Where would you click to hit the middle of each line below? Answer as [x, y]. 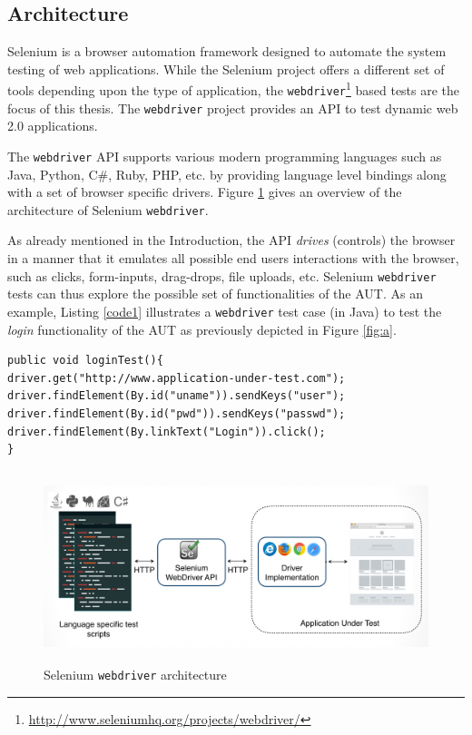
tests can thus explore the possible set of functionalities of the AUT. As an [215, 294]
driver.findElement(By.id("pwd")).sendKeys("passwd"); [177, 413]
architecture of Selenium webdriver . [108, 209]
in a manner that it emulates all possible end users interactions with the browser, [233, 258]
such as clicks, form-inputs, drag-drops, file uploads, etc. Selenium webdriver [222, 275]
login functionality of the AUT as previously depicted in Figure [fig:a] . [202, 329]
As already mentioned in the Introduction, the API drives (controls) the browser [231, 240]
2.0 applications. [53, 126]
